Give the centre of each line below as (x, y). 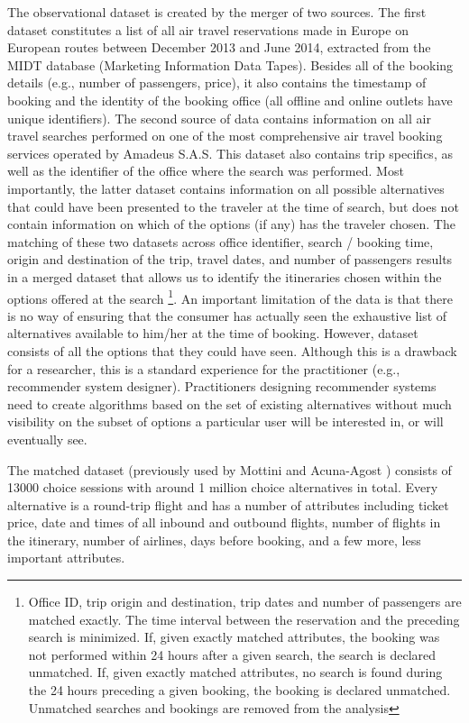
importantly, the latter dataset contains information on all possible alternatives (226, 188)
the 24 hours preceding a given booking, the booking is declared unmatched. (239, 690)
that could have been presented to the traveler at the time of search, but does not (233, 206)
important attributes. (66, 558)
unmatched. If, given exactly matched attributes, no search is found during (235, 672)
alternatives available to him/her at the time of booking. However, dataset (213, 333)
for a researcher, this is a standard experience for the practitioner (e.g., (204, 368)
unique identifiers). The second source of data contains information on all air (219, 118)
